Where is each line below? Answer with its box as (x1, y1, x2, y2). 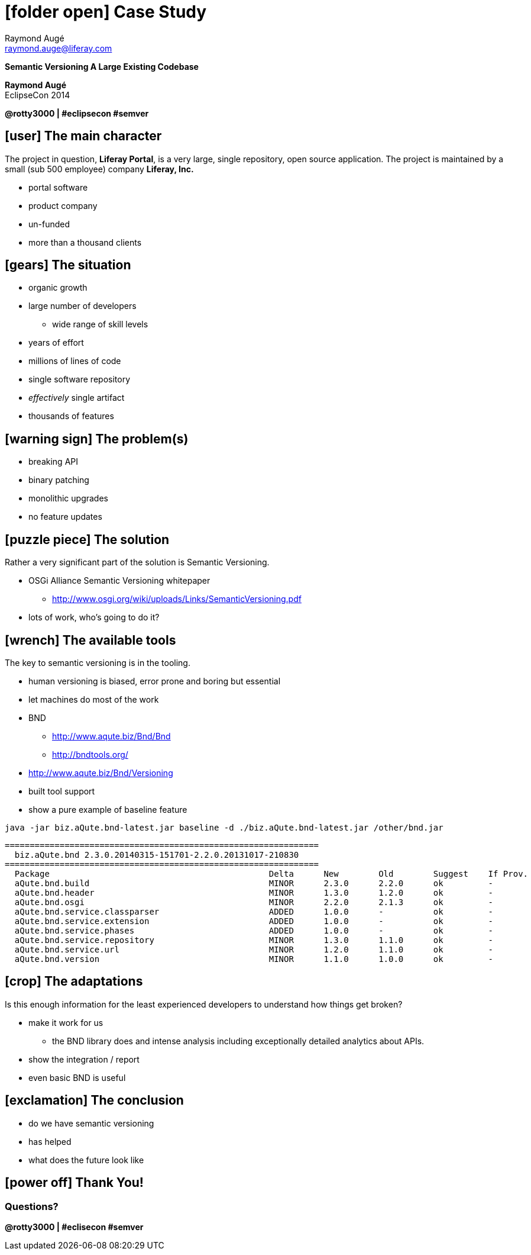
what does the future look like (28, 1154, 144, 1165)
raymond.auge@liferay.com (5, 43, 112, 53)
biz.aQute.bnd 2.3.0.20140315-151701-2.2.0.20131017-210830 (14, 849, 299, 860)
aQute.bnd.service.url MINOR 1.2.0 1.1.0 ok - (14, 944, 494, 954)
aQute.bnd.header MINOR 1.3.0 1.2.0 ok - (14, 887, 494, 897)
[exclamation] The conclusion (5, 1093, 184, 1108)
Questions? (5, 1200, 59, 1212)
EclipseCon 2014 (5, 89, 70, 100)
